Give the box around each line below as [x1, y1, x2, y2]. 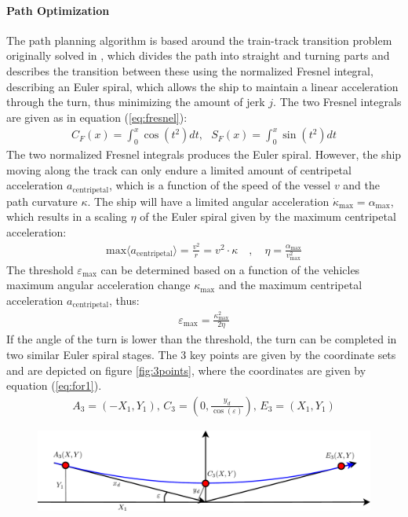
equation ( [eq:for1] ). [6, 377, 102, 394]
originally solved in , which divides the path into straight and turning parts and [6, 47, 390, 64]
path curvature [6, 192, 78, 209]
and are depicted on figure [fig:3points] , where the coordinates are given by [6, 361, 366, 378]
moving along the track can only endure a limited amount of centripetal [6, 161, 352, 178]
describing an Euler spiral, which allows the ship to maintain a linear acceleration [6, 78, 399, 94]
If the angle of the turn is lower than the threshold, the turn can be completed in [6, 331, 397, 347]
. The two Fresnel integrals [273, 93, 402, 110]
